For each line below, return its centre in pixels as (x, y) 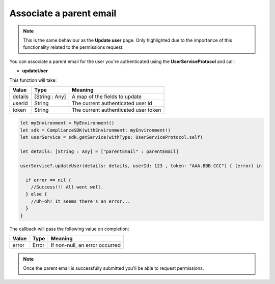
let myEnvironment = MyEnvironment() (67, 123)
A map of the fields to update (107, 97)
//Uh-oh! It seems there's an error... (81, 201)
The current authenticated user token (116, 110)
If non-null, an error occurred (86, 245)
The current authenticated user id (112, 103)
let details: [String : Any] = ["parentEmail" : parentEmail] (99, 152)
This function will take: (33, 80)
